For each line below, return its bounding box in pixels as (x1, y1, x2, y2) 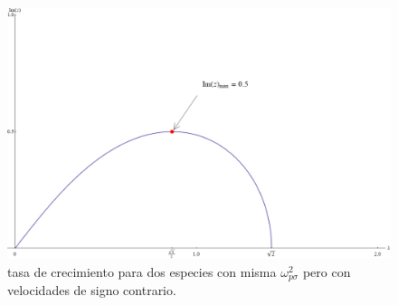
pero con (302, 262, 351, 281)
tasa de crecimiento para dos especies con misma (7, 262, 277, 281)
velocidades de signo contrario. (7, 281, 176, 300)
